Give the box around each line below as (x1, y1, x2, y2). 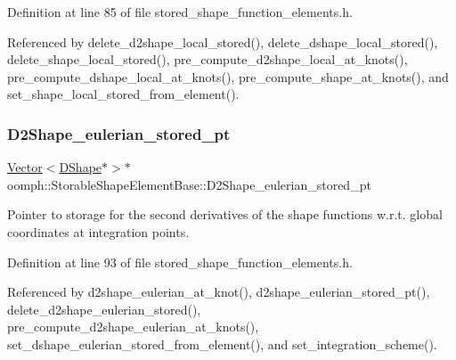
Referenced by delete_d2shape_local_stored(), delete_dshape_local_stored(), (7, 32, 438, 51)
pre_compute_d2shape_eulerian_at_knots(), (7, 317, 259, 336)
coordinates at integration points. (7, 222, 190, 241)
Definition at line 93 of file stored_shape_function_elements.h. (7, 252, 353, 271)
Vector (7, 158, 43, 176)
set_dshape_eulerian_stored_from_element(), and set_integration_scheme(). (7, 334, 437, 353)
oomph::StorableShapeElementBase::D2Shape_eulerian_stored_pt (7, 175, 371, 193)
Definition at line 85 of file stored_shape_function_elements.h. (7, 3, 353, 20)
